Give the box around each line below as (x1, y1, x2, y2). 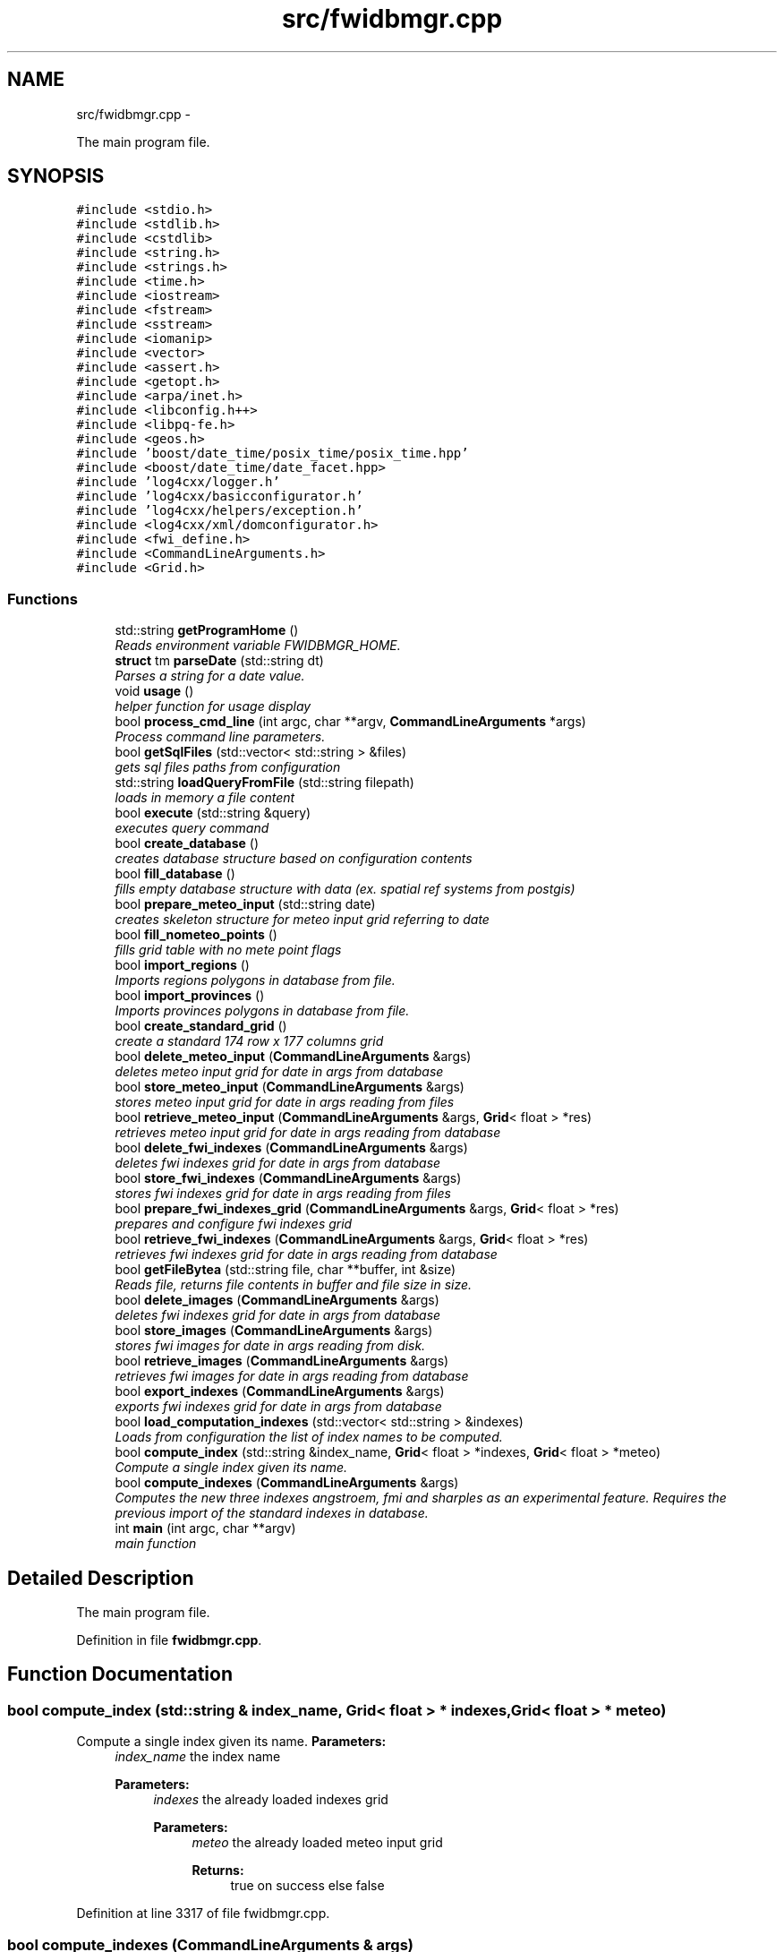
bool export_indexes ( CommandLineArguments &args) (115, 1383, 445, 1400)
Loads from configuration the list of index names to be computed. (115, 1429, 503, 1445)
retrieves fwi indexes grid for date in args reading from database (115, 1246, 498, 1263)
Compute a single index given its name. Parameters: (76, 1734, 387, 1750)
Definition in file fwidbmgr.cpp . (76, 1632, 262, 1648)
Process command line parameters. (115, 729, 326, 745)
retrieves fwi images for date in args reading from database (115, 1368, 469, 1384)
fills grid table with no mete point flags (115, 942, 342, 958)
